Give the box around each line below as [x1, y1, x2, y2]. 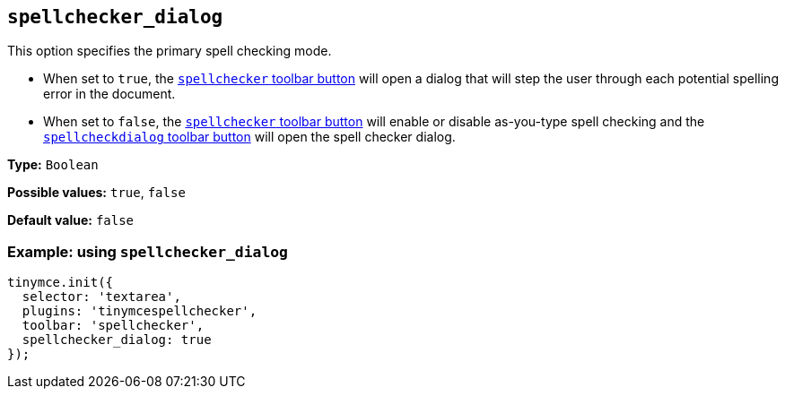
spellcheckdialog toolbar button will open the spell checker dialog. [43, 129, 456, 145]
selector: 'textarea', [22, 289, 181, 305]
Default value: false [7, 212, 135, 228]
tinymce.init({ [7, 275, 114, 290]
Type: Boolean [7, 157, 99, 173]
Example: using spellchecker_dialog [7, 242, 288, 261]
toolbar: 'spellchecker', [22, 318, 205, 333]
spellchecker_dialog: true [22, 332, 212, 348]
